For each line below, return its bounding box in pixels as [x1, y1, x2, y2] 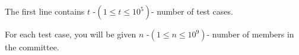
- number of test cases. [151, 5, 233, 17]
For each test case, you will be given [5, 28, 136, 40]
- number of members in [206, 28, 294, 40]
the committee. [5, 41, 59, 53]
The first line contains [5, 5, 85, 17]
